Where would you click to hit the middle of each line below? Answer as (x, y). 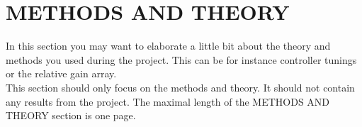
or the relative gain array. (61, 73)
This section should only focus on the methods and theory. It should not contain (180, 87)
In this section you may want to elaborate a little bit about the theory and (168, 46)
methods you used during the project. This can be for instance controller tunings (181, 59)
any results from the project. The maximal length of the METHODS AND (168, 101)
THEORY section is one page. (71, 115)
